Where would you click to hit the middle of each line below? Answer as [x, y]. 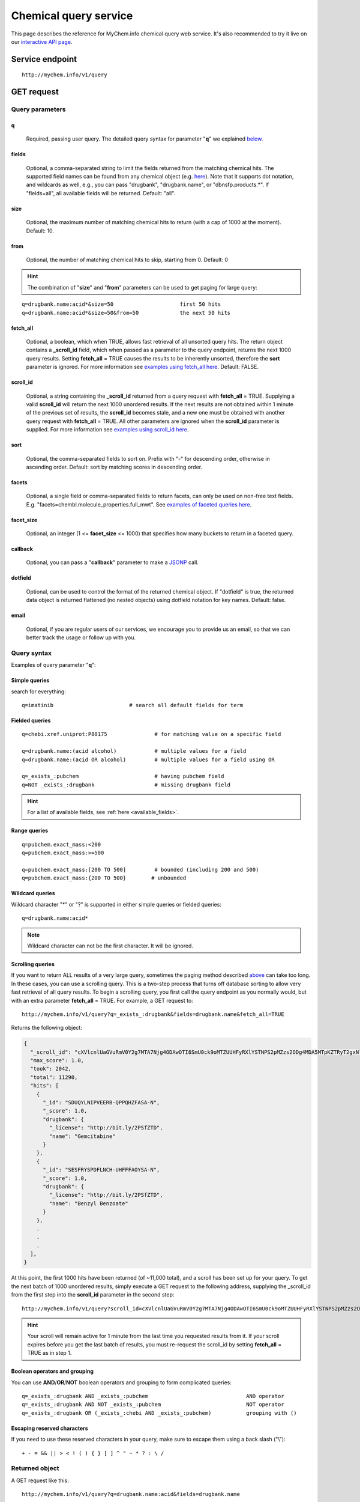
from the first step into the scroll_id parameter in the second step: [93, 1295]
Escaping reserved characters [49, 1428]
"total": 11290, [54, 1077]
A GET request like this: [40, 1480]
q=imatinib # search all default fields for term [133, 705]
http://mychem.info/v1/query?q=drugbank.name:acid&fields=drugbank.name [131, 1494]
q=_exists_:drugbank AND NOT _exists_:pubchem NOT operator [153, 1405]
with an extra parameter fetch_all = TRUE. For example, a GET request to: [102, 1000]
